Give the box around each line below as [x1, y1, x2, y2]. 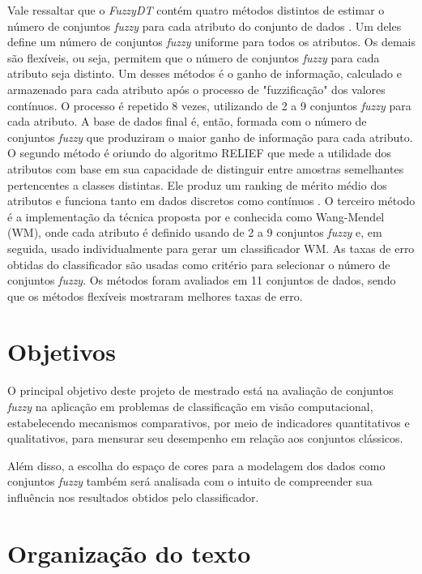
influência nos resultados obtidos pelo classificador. [7, 488, 259, 505]
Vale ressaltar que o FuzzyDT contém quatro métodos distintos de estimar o [7, 2, 385, 18]
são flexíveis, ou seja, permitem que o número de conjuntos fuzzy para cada [7, 49, 380, 66]
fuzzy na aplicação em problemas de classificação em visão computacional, [7, 398, 373, 414]
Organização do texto [7, 536, 251, 569]
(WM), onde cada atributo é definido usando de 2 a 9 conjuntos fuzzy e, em [7, 224, 382, 241]
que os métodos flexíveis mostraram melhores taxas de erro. [7, 287, 303, 304]
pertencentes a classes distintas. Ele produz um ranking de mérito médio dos [7, 176, 387, 193]
